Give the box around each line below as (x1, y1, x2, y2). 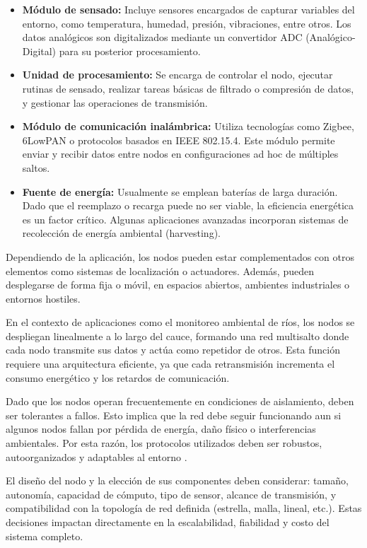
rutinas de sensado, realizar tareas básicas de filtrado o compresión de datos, (22, 81, 354, 95)
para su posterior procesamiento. (59, 43, 201, 58)
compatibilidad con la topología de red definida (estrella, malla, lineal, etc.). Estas (6, 501, 362, 515)
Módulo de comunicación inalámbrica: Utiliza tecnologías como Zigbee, (22, 119, 354, 134)
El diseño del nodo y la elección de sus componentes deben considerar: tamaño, (6, 473, 349, 488)
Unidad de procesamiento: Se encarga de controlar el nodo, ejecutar (22, 67, 333, 82)
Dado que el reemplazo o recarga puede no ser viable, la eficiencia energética (22, 198, 354, 213)
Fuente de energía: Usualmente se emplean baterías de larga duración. (22, 184, 338, 199)
